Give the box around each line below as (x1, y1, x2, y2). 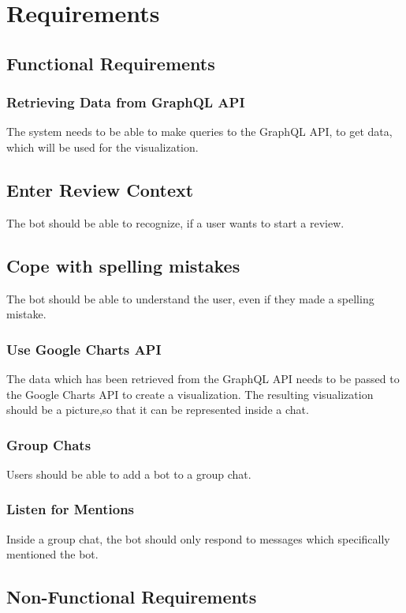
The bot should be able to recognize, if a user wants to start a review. (6, 214, 345, 231)
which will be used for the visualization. (6, 138, 199, 155)
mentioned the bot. (6, 546, 99, 562)
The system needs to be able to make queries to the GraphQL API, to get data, (6, 123, 393, 140)
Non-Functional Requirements (6, 585, 257, 609)
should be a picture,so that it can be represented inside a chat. (6, 401, 309, 418)
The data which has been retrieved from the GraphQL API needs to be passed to (6, 370, 400, 386)
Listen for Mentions (6, 499, 135, 519)
